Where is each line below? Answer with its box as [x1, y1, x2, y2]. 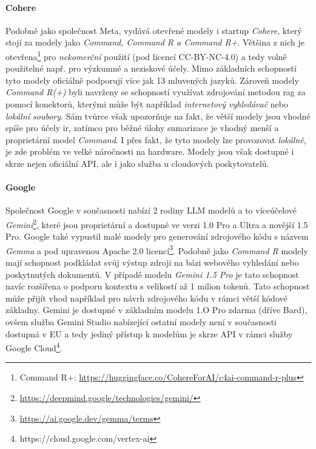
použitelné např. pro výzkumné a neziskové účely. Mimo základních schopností [5, 62, 297, 75]
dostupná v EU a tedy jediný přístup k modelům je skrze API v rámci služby [5, 327, 293, 340]
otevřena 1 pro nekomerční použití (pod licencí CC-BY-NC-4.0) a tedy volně [5, 48, 287, 62]
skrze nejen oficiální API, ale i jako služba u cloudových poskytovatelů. [5, 157, 269, 169]
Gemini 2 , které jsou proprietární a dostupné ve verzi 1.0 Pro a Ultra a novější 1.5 [5, 216, 308, 231]
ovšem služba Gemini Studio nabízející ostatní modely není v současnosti [5, 316, 277, 328]
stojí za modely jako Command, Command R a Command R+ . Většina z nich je [5, 36, 304, 49]
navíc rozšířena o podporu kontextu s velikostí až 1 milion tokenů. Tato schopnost [5, 280, 310, 292]
